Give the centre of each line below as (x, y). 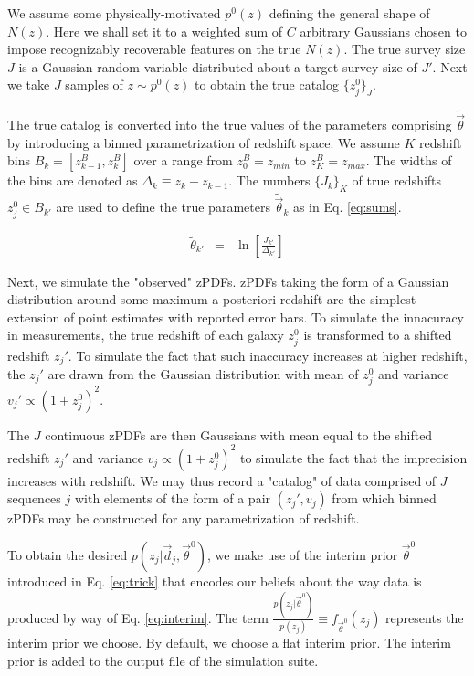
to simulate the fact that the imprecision (353, 457)
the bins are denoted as (73, 180)
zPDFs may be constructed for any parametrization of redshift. (184, 518)
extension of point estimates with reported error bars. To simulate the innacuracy (236, 317)
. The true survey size (405, 49)
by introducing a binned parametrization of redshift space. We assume (204, 142)
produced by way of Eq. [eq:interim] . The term (138, 617)
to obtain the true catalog (267, 84)
